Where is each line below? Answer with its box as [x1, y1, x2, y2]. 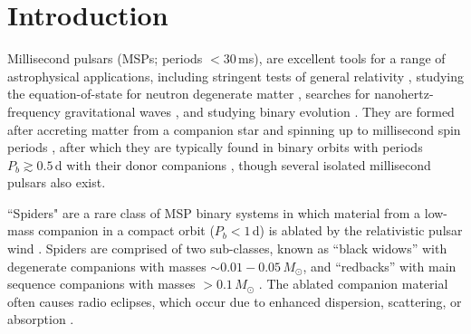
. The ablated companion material [258, 274, 448, 293]
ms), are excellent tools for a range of [238, 49, 446, 68]
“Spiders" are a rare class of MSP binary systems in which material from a [7, 203, 421, 222]
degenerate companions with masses [7, 256, 207, 275]
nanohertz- [374, 84, 434, 103]
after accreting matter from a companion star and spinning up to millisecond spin [7, 119, 461, 138]
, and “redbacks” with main [303, 256, 457, 275]
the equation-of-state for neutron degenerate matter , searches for [7, 84, 370, 103]
